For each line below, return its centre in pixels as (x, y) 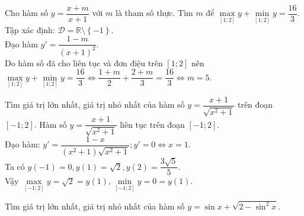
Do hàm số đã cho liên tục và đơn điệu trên (84, 62)
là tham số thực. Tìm (154, 13)
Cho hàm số (27, 13)
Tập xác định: (30, 29)
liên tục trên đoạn (152, 124)
